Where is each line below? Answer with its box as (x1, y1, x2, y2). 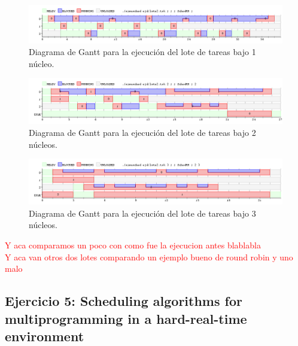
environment (5, 326, 84, 345)
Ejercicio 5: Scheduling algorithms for (5, 292, 242, 310)
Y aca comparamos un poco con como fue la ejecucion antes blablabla (5, 238, 261, 251)
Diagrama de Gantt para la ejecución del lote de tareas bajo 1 (29, 45, 256, 58)
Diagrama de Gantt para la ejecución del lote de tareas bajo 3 (29, 207, 256, 219)
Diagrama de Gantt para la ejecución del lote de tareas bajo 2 (29, 126, 256, 138)
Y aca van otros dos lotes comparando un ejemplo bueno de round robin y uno (5, 250, 293, 263)
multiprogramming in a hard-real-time (5, 309, 247, 327)
